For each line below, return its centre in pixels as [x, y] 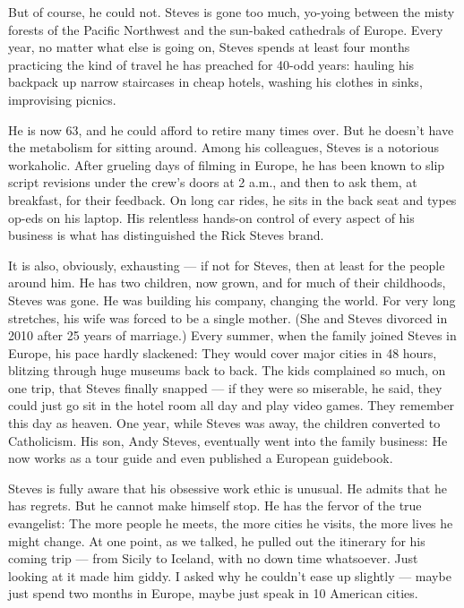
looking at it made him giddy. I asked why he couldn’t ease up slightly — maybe [230, 575]
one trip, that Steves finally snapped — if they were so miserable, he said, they [225, 387]
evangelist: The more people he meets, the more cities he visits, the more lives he [231, 523]
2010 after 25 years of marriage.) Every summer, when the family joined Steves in [232, 335]
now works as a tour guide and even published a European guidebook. [201, 458]
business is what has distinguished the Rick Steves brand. [166, 235]
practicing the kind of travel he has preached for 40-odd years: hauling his [211, 64]
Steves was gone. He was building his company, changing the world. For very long [232, 300]
